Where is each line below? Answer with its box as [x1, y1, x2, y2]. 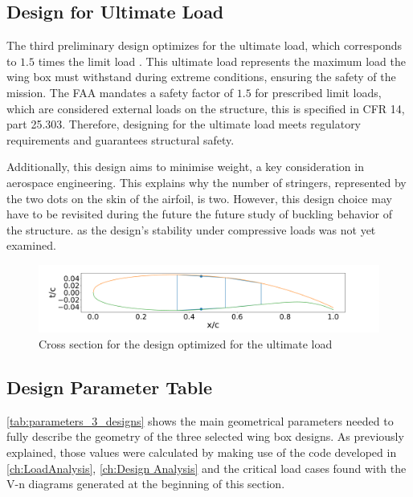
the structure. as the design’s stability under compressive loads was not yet [6, 221, 376, 238]
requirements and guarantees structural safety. [6, 131, 235, 148]
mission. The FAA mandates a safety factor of [6, 84, 234, 100]
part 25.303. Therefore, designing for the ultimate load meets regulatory [6, 116, 362, 132]
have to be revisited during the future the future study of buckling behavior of [6, 206, 392, 222]
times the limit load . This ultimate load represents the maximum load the [38, 52, 406, 69]
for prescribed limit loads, [255, 84, 382, 100]
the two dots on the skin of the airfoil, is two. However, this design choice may [6, 189, 392, 206]
